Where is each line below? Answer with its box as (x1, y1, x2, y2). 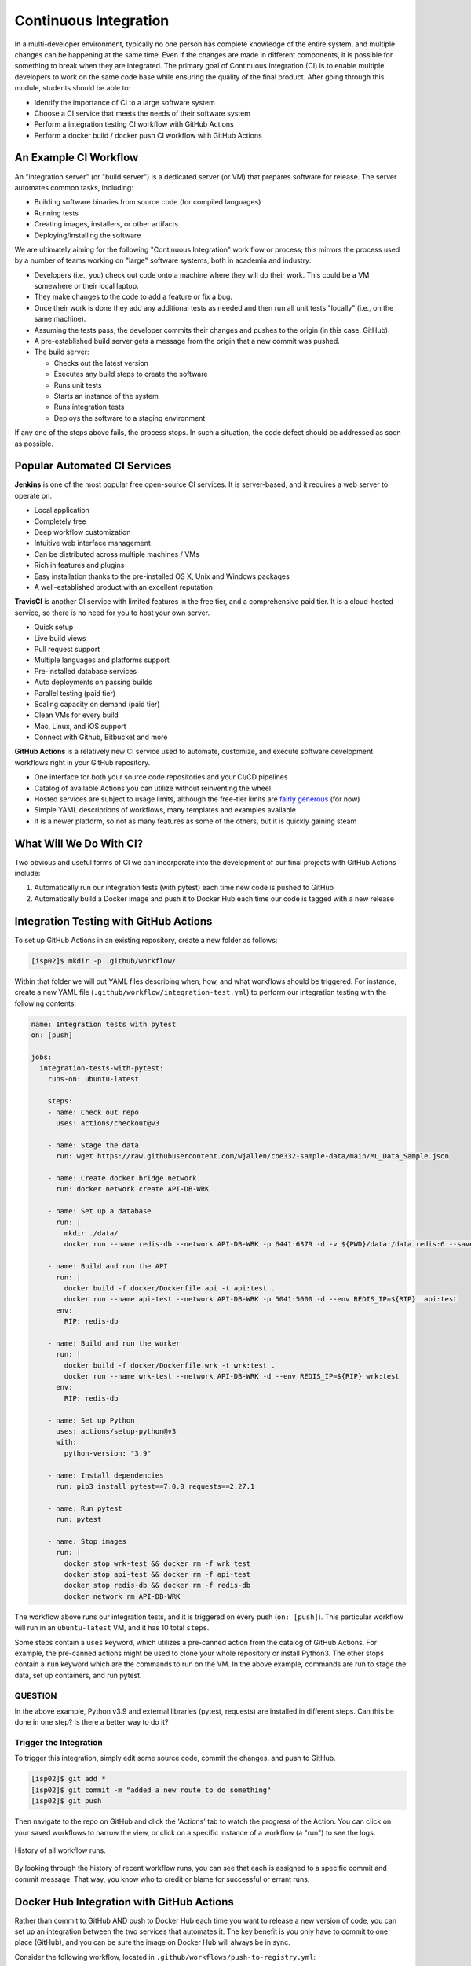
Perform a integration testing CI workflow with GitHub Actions (34, 120, 235, 129)
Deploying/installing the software (34, 230, 141, 240)
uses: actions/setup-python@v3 (56, 1427, 177, 1435)
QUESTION (14, 1690, 57, 1701)
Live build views (34, 633, 86, 642)
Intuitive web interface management (34, 539, 151, 548)
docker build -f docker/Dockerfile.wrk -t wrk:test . (64, 1360, 276, 1370)
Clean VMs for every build (34, 710, 119, 720)
